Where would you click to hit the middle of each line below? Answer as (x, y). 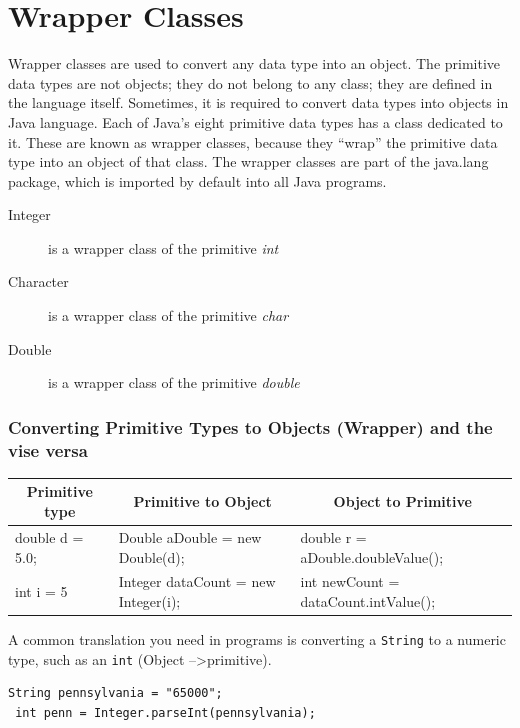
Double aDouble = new (190, 536)
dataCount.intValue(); (368, 600)
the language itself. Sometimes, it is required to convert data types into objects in (258, 102)
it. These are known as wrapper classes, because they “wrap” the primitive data (253, 141)
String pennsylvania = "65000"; (115, 693)
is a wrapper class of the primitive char (168, 315)
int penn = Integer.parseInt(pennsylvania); (165, 712)
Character (38, 281)
